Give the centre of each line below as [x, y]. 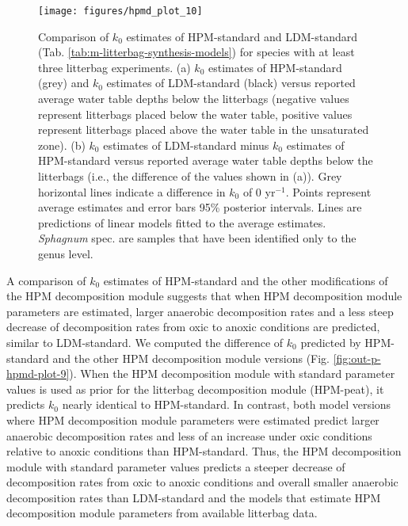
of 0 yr [259, 191]
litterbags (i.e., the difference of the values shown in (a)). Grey [190, 176]
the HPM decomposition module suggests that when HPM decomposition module [204, 296]
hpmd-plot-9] [38, 374]
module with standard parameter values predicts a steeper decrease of [176, 466]
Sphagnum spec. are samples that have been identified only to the [197, 238]
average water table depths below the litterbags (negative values [194, 99]
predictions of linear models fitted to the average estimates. [182, 222]
